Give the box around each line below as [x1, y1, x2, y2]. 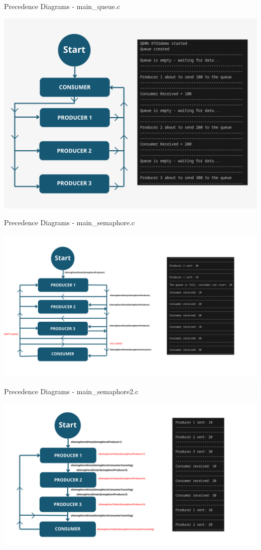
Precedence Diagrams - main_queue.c [4, 1, 120, 11]
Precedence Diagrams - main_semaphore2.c [4, 386, 139, 396]
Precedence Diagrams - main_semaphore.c [4, 217, 135, 228]
